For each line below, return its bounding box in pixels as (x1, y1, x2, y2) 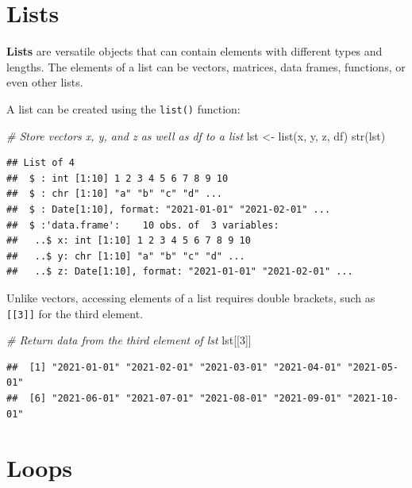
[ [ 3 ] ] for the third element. (6, 305, 144, 321)
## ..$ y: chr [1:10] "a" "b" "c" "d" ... (6, 250, 245, 262)
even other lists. (6, 74, 83, 90)
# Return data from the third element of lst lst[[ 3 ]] (6, 332, 252, 348)
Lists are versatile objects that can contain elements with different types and (6, 43, 383, 60)
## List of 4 (6, 157, 75, 169)
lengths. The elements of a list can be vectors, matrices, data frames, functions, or (6, 58, 406, 75)
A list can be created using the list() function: (6, 100, 241, 117)
